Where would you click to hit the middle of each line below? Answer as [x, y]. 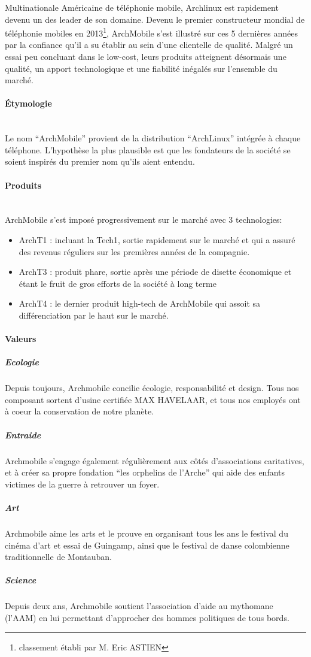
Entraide [23, 435]
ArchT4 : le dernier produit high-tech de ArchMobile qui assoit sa [140, 303]
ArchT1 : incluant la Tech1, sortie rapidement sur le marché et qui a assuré [157, 239]
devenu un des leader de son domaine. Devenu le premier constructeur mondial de [155, 19]
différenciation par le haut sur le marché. [94, 315]
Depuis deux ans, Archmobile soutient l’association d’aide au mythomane [139, 606]
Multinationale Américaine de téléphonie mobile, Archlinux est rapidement [142, 7]
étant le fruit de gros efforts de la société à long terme [118, 283]
